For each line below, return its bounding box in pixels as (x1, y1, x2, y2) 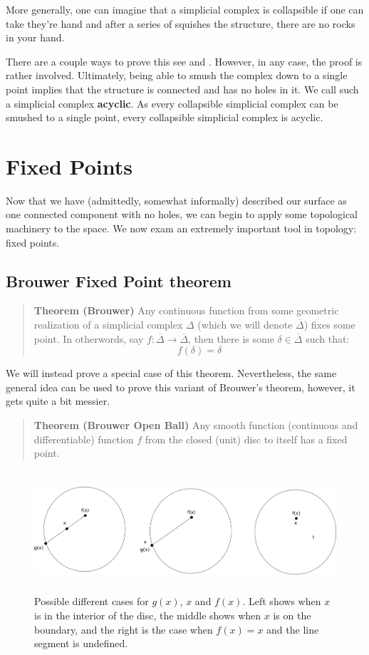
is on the (273, 608, 311, 623)
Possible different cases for (34, 594, 149, 609)
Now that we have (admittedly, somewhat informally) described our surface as (6, 192, 347, 207)
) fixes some (303, 317, 355, 332)
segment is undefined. (34, 636, 128, 651)
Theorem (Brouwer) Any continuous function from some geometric (33, 303, 339, 318)
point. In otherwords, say (33, 331, 144, 346)
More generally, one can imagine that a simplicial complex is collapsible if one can (6, 2, 364, 16)
